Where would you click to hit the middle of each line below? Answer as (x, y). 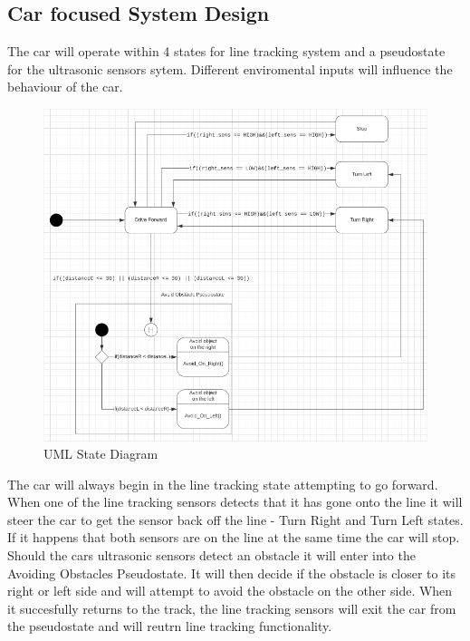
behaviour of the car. (65, 87)
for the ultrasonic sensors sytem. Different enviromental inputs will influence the (230, 68)
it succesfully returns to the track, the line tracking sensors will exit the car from (232, 608)
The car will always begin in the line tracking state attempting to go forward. (223, 484)
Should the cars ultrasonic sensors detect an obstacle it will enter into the (211, 555)
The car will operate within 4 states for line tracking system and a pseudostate (226, 51)
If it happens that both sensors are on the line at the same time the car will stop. (234, 537)
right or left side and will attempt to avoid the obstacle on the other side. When (230, 591)
